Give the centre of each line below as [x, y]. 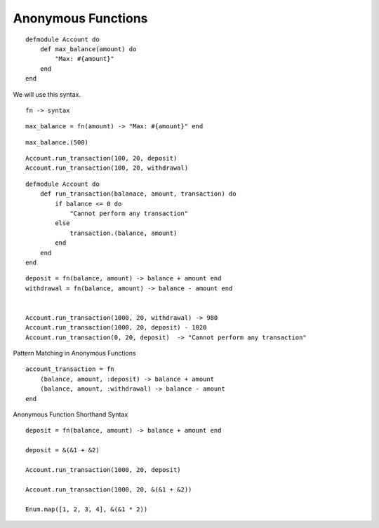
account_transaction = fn [70, 369]
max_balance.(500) [57, 142]
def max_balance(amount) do [88, 49]
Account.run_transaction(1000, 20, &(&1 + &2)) [109, 489]
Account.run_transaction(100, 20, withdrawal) [107, 168]
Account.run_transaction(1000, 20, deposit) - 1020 [116, 327]
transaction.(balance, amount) [124, 233]
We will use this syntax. [47, 94]
